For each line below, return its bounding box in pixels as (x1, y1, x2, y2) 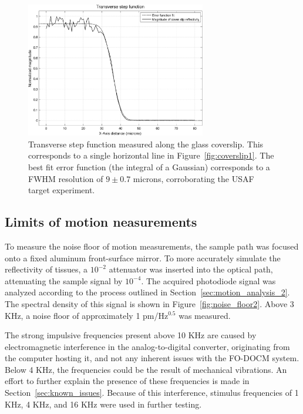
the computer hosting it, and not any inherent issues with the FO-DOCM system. (5, 352, 299, 364)
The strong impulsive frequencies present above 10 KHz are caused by (5, 329, 257, 341)
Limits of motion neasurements (5, 213, 197, 231)
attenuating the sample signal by (5, 274, 123, 287)
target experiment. (28, 184, 95, 196)
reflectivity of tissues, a (5, 263, 88, 275)
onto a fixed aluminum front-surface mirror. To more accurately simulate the (5, 251, 281, 264)
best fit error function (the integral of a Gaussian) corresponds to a (28, 160, 270, 173)
